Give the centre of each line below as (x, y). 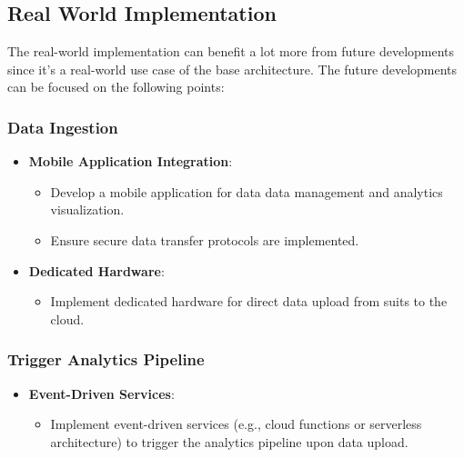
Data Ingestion (63, 127)
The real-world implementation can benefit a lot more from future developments (231, 51)
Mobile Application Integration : (131, 161)
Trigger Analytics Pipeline (106, 359)
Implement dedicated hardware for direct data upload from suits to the (249, 301)
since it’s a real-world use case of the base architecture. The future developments (232, 69)
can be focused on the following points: (116, 87)
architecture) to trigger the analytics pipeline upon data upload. (229, 441)
